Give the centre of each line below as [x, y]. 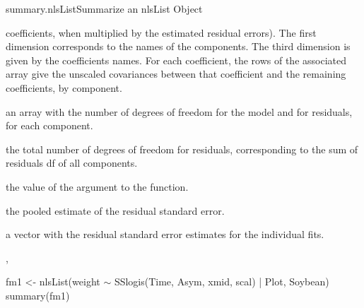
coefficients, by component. [64, 87]
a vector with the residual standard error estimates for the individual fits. [165, 234]
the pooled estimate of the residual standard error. [115, 210]
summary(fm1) [38, 295]
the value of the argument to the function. [97, 186]
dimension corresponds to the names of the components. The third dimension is [178, 46]
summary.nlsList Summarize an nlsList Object [104, 8]
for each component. [49, 125]
